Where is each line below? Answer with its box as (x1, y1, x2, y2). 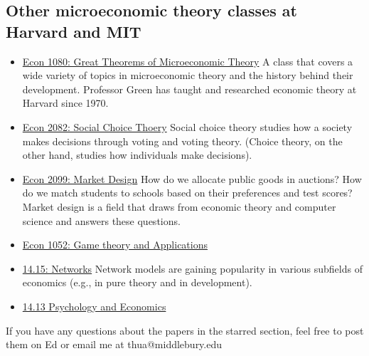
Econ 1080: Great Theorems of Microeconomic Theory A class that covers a (22, 53, 353, 68)
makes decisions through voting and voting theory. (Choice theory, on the (22, 133, 343, 148)
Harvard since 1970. (22, 95, 109, 110)
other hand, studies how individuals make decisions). (22, 147, 252, 162)
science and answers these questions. (22, 213, 181, 228)
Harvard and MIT (6, 20, 141, 42)
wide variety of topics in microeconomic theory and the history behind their (22, 68, 353, 83)
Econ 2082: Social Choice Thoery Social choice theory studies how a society (22, 119, 353, 134)
